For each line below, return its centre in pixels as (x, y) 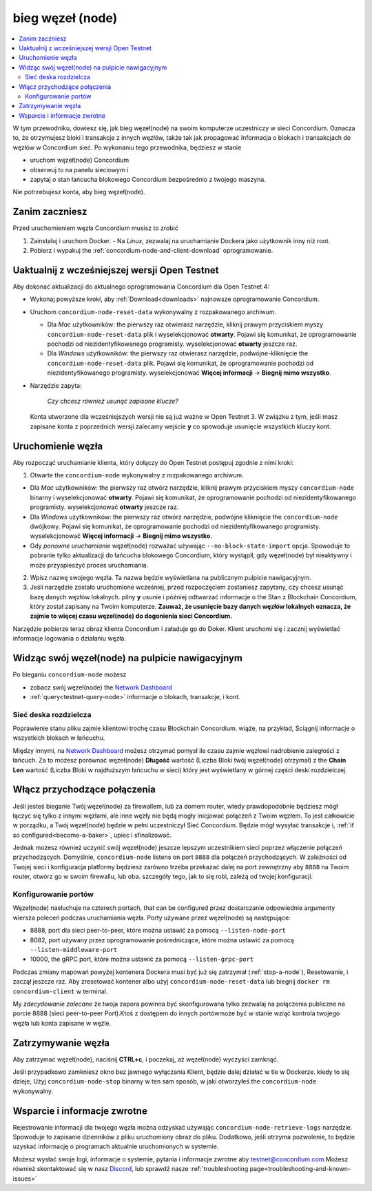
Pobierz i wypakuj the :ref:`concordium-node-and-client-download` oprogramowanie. (152, 251)
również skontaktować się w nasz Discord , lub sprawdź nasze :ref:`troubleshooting (131, 1169)
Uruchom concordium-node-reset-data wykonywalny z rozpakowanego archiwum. (153, 312)
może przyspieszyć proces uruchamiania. (89, 565)
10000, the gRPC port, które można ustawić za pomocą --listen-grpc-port (142, 959)
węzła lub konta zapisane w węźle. (62, 1023)
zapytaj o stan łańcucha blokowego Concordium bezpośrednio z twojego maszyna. (148, 180)
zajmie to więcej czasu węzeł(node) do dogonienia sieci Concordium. (131, 616)
